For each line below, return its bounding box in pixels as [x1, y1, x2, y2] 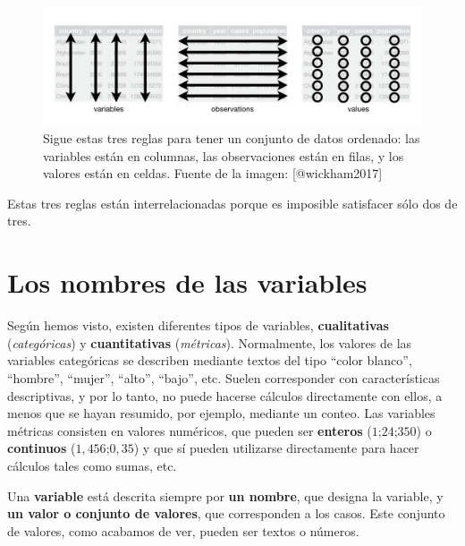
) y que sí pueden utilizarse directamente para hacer [133, 439, 419, 457]
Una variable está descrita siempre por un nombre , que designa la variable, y [7, 486, 444, 505]
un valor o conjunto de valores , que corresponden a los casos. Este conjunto [7, 504, 445, 523]
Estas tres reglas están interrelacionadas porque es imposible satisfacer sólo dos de [7, 193, 458, 212]
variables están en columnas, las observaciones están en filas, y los [43, 146, 404, 165]
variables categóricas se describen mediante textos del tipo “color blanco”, [7, 351, 412, 370]
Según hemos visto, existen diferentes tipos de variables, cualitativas [7, 316, 389, 335]
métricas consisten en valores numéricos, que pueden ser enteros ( [7, 421, 372, 439]
